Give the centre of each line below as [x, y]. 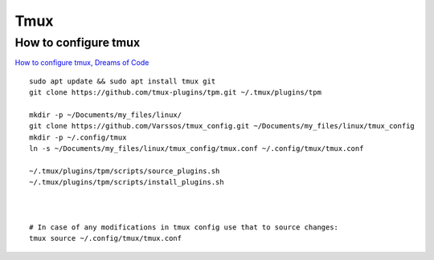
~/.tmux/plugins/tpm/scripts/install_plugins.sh [127, 182]
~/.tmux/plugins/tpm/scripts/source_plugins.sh [125, 171]
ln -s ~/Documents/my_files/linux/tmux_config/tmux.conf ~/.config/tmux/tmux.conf [197, 149]
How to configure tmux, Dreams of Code [82, 63]
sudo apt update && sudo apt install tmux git [123, 81]
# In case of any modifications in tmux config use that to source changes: [184, 227]
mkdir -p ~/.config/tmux [78, 137]
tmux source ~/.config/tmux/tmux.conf [106, 238]
